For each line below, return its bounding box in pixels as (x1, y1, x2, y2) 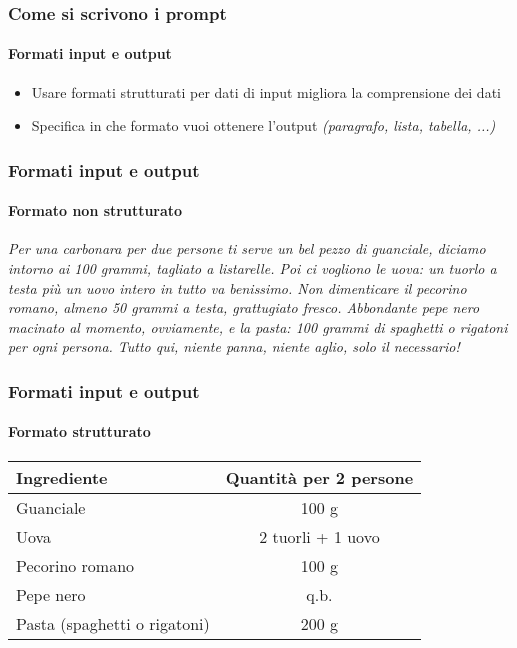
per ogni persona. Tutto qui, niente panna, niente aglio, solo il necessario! (8, 336, 460, 357)
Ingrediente (16, 465, 108, 489)
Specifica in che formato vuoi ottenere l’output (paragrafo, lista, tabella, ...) (31, 115, 496, 136)
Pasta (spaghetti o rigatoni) (16, 611, 210, 635)
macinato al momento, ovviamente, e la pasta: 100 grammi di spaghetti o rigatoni (8, 316, 508, 337)
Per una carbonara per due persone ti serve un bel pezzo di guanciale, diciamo (8, 238, 486, 259)
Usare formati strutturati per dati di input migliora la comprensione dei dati (31, 81, 501, 102)
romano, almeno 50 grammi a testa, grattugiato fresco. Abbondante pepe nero (8, 297, 480, 318)
